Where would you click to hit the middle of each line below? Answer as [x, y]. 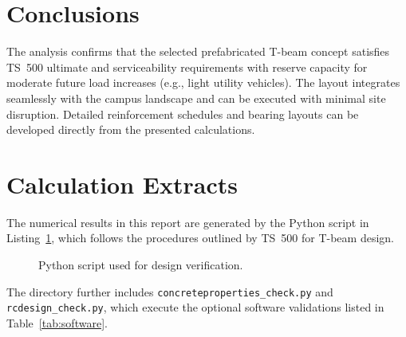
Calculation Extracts [122, 184]
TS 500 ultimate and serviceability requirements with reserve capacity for [187, 67]
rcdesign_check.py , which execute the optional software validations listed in [195, 307]
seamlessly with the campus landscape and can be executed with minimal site [196, 98]
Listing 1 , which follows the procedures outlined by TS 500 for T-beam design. [200, 238]
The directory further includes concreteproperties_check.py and [170, 291]
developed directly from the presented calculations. [131, 129]
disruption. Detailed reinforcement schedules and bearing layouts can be [183, 114]
